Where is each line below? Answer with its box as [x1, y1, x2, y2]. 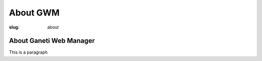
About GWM [9, 7, 60, 18]
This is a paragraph [9, 49, 48, 55]
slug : [9, 24, 19, 30]
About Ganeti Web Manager [9, 37, 95, 45]
